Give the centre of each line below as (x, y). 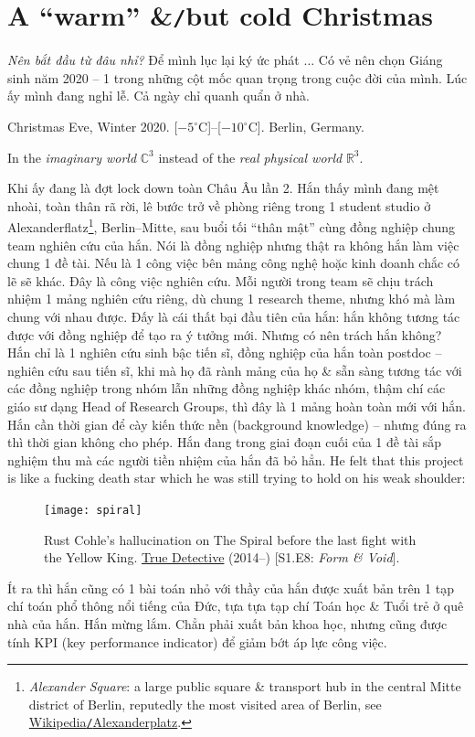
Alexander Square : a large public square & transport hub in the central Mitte (245, 686)
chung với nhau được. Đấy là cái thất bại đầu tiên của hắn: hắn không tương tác (234, 317)
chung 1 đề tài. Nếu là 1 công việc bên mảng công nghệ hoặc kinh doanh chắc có (234, 263)
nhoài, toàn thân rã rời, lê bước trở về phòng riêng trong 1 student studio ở (219, 205)
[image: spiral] (93, 510)
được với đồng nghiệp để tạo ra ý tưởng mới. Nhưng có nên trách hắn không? (225, 334)
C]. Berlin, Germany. (306, 127)
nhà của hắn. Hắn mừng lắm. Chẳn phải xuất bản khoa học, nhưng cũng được (227, 624)
